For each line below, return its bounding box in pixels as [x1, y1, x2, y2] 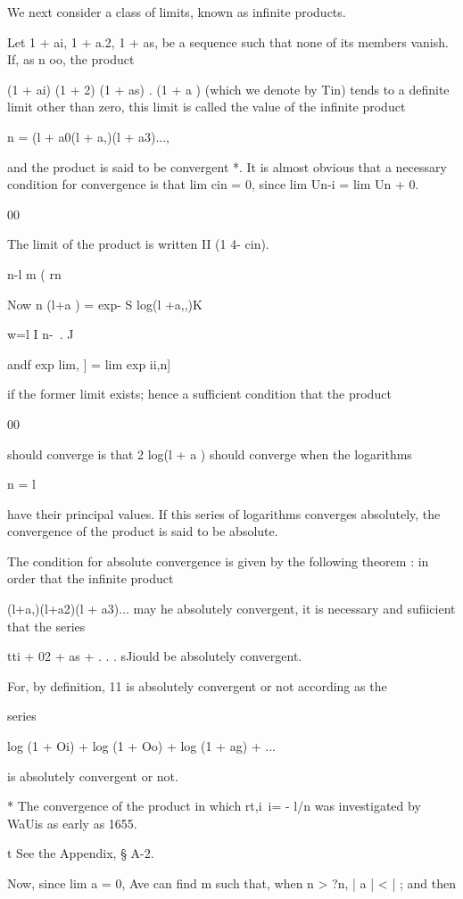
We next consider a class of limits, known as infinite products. [7, 3, 346, 21]
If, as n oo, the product [7, 50, 135, 69]
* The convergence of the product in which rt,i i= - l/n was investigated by [7, 796, 421, 815]
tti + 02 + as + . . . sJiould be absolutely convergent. [7, 647, 302, 665]
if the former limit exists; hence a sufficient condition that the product [7, 384, 392, 403]
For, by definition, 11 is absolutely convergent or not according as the [7, 676, 387, 695]
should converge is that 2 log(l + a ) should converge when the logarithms [7, 444, 412, 463]
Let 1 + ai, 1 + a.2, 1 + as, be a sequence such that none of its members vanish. [7, 32, 449, 51]
